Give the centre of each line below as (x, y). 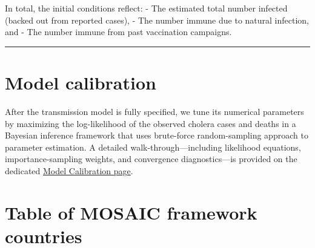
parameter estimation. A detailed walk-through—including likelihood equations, (153, 147)
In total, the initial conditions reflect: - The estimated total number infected (146, 8)
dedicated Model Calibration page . (69, 170)
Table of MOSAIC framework (131, 212)
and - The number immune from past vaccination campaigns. (118, 32)
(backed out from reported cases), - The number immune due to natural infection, (157, 20)
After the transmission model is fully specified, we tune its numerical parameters (154, 111)
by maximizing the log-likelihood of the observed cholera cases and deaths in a (151, 123)
